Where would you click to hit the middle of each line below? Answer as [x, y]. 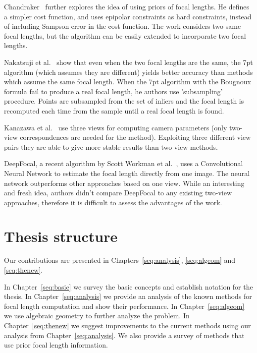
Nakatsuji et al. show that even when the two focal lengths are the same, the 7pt [128, 62]
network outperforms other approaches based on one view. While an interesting [124, 183]
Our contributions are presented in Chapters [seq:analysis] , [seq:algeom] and [120, 260]
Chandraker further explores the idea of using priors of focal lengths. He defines [127, 6]
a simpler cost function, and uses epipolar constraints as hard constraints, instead [128, 16]
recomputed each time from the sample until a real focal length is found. [114, 110]
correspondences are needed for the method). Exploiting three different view [135, 137]
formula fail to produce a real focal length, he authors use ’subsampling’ [113, 91]
